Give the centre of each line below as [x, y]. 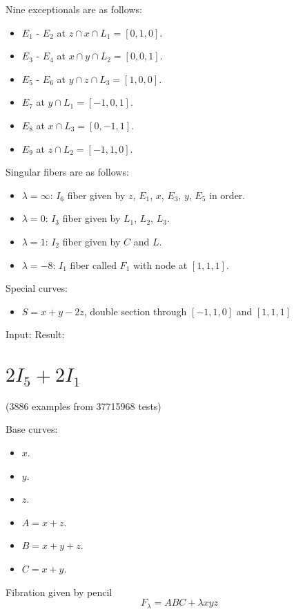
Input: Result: [35, 334]
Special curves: [37, 288]
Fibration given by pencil [59, 592]
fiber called [93, 264]
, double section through [135, 311]
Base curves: [32, 429]
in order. [227, 195]
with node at [160, 264]
